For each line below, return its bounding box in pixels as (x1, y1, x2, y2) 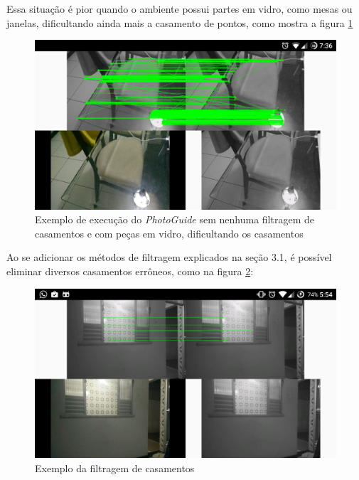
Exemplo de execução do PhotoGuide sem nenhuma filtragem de (35, 212, 314, 227)
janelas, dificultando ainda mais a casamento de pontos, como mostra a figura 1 (6, 15, 353, 30)
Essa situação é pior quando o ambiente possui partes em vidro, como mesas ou (6, 1, 353, 16)
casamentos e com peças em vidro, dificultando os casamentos (35, 225, 304, 240)
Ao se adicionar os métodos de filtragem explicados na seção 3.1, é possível (6, 250, 332, 265)
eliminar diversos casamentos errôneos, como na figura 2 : (6, 264, 254, 279)
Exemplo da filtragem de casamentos (35, 460, 195, 475)
